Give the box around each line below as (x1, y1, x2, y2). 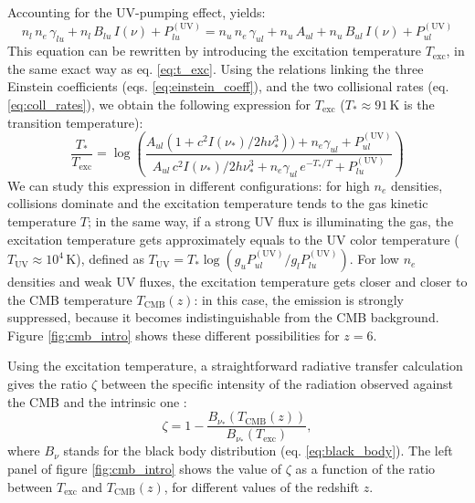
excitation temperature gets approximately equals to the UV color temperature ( (7, 229, 459, 248)
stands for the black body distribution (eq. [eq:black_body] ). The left (63, 441, 453, 460)
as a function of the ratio (295, 459, 436, 478)
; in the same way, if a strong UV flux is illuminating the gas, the (88, 211, 454, 230)
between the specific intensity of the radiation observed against (100, 374, 454, 393)
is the (404, 94, 435, 113)
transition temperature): (7, 112, 143, 131)
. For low (349, 249, 399, 268)
